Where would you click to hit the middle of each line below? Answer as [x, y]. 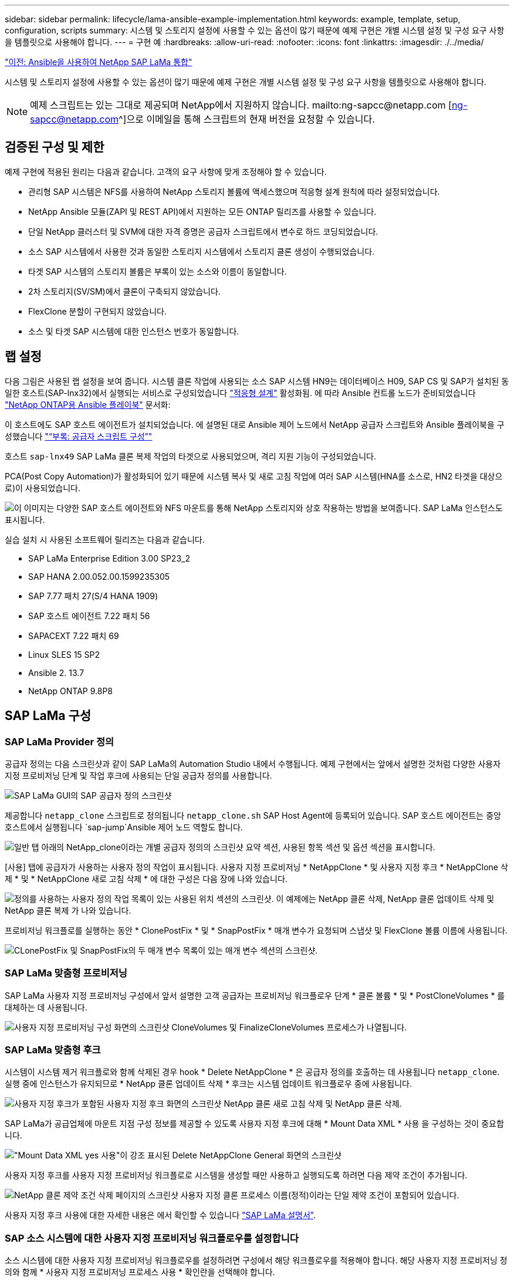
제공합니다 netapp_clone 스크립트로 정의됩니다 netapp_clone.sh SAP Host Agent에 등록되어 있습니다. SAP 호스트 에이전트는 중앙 [253, 815]
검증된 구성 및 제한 [55, 147]
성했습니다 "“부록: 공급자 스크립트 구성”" [79, 436]
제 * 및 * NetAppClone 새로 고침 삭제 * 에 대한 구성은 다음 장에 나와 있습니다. [146, 878]
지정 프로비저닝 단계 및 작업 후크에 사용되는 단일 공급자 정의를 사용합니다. [138, 775]
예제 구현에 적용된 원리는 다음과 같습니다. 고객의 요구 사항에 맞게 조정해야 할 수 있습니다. [166, 171]
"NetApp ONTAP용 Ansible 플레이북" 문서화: [88, 404]
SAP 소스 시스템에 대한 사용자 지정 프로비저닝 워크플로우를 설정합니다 [152, 1238]
